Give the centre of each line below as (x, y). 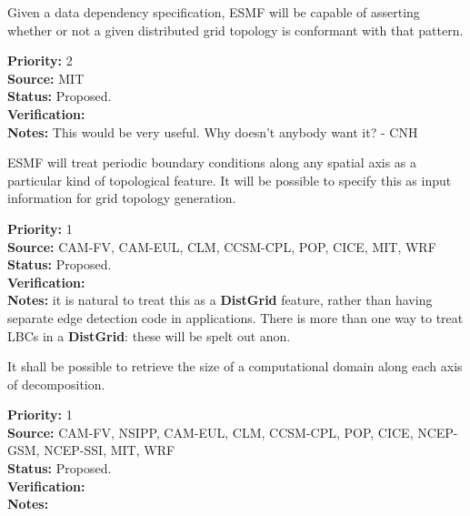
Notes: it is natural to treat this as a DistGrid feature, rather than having (220, 300)
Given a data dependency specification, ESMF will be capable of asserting (214, 12)
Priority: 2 (40, 61)
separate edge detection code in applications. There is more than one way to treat (235, 317)
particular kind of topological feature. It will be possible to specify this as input (230, 180)
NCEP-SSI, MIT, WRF (110, 450)
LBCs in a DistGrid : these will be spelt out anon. (149, 335)
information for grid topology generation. (122, 198)
